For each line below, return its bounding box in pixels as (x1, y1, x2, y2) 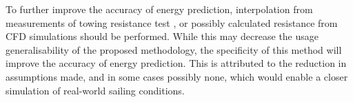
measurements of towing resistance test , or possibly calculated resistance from (6, 15, 338, 30)
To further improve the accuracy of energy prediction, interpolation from (6, 2, 313, 16)
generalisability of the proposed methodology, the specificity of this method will (6, 42, 342, 57)
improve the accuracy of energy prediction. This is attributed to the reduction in (6, 56, 347, 70)
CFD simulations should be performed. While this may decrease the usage (6, 29, 319, 43)
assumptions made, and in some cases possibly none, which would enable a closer (6, 69, 348, 83)
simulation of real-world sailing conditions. (6, 83, 185, 97)
